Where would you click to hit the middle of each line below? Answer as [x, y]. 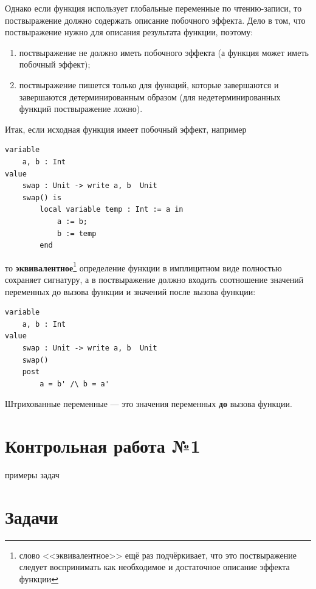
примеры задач [32, 475]
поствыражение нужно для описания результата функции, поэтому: [129, 32]
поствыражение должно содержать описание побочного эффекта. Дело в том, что [155, 20]
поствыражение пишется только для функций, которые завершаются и [149, 84]
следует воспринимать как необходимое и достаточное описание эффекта [154, 567]
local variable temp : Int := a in [112, 210]
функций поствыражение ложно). [81, 109]
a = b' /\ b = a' [74, 384]
